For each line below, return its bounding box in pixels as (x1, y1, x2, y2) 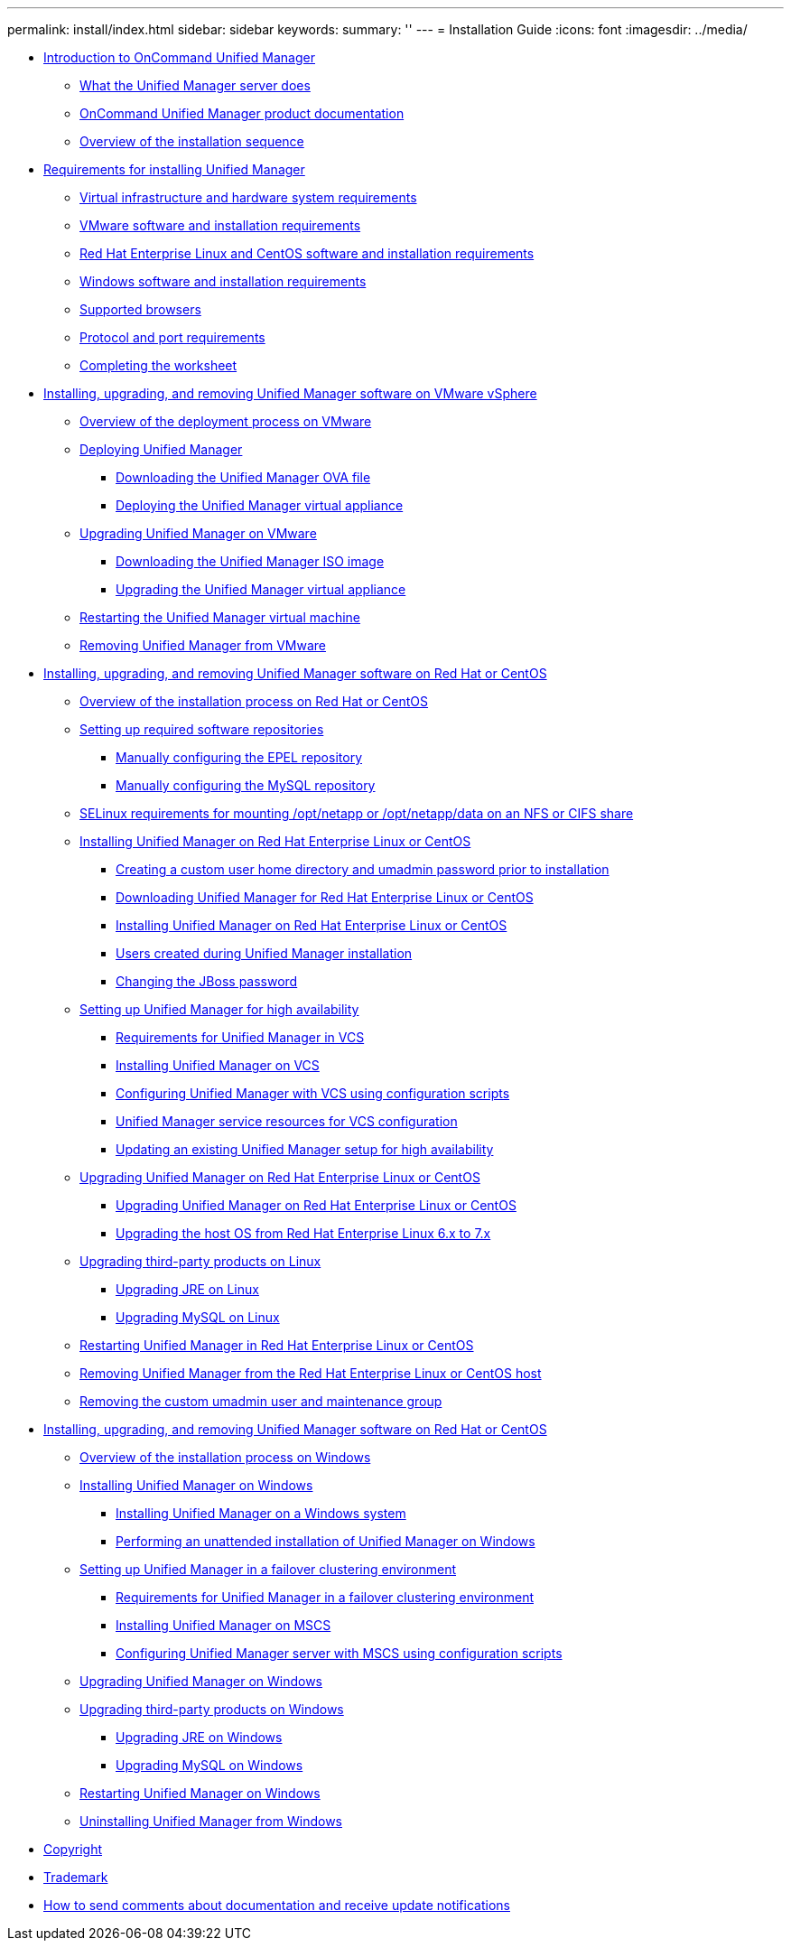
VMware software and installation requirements (79, 218, 361, 233)
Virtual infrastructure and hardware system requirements (79, 190, 417, 205)
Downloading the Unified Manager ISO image (116, 554, 385, 569)
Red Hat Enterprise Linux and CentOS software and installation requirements (79, 246, 535, 261)
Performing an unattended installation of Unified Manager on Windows (116, 1533, 535, 1549)
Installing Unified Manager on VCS (116, 1058, 320, 1073)
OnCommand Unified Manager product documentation (79, 106, 405, 121)
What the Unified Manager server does (79, 78, 311, 93)
